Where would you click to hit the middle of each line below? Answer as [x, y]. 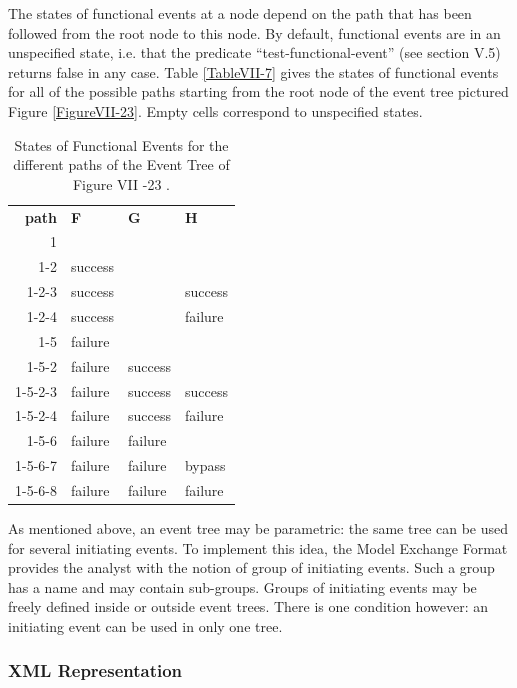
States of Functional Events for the [121, 144]
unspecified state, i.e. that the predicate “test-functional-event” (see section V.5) [254, 52]
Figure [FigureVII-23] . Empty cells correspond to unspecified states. [215, 110]
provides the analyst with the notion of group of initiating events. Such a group [251, 567]
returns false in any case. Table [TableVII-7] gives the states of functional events [253, 71]
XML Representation [95, 670]
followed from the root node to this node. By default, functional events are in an [254, 32]
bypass [205, 465]
